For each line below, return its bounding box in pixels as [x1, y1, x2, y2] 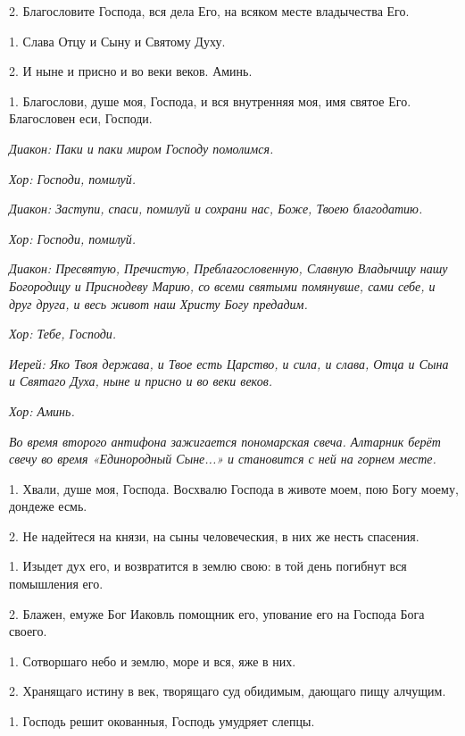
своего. [9, 622, 47, 640]
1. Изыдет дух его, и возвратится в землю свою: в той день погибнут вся [9, 556, 407, 575]
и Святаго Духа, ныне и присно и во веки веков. [9, 372, 273, 390]
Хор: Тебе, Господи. [9, 324, 117, 343]
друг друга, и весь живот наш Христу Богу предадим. [9, 294, 308, 313]
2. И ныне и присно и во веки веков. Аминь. [9, 62, 253, 80]
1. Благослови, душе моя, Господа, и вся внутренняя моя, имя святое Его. [9, 91, 411, 110]
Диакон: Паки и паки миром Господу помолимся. [9, 138, 274, 157]
